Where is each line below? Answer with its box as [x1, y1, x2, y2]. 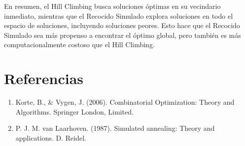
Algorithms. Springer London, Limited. [15, 106, 134, 117]
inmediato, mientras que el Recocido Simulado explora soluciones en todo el [4, 10, 233, 21]
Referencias [4, 68, 84, 88]
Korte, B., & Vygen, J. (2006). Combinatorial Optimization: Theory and [15, 97, 235, 107]
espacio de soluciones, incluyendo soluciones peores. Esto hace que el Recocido [4, 20, 240, 30]
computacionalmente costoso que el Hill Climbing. [4, 39, 155, 50]
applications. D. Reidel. [15, 132, 87, 143]
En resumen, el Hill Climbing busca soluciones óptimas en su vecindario [4, 1, 221, 11]
